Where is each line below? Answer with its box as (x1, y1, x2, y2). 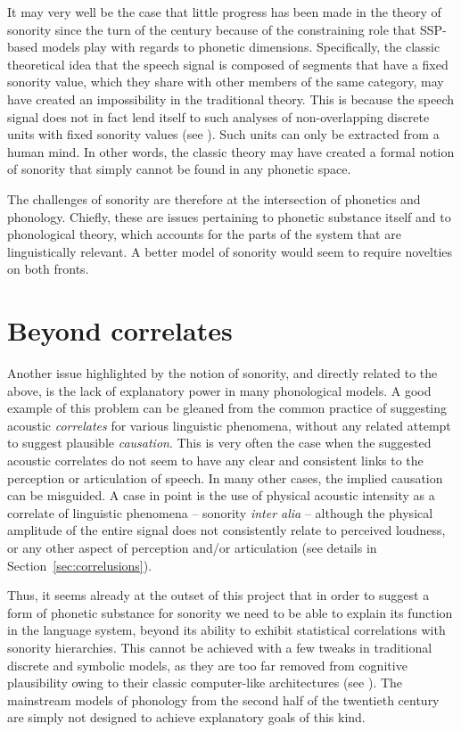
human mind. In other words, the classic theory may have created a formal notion (7, 142, 455, 160)
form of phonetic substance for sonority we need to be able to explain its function (7, 603, 453, 621)
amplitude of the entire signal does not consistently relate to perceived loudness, (7, 521, 446, 539)
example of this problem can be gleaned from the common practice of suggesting (7, 399, 448, 417)
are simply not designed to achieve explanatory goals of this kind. (7, 708, 366, 727)
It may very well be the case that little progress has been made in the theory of (7, 3, 441, 21)
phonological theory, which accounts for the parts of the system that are (7, 225, 401, 243)
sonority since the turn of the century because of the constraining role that (7, 20, 416, 38)
